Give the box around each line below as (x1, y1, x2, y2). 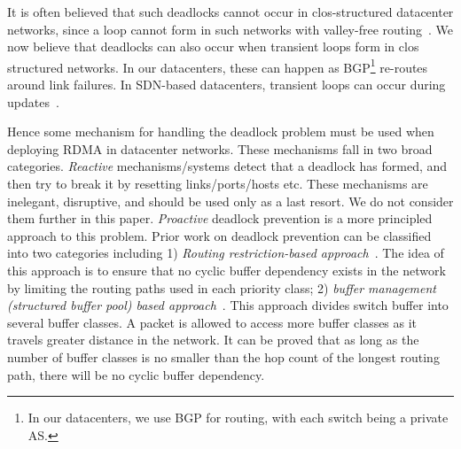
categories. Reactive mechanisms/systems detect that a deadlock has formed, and (7, 157, 448, 175)
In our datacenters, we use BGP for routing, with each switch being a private (27, 408, 449, 427)
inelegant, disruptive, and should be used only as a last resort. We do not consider (7, 191, 454, 210)
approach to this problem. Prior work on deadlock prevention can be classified (7, 226, 432, 244)
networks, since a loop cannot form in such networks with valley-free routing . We (7, 19, 453, 38)
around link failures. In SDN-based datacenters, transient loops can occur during (7, 75, 446, 94)
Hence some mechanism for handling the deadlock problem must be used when (7, 122, 434, 141)
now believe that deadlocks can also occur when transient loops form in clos (7, 37, 419, 56)
